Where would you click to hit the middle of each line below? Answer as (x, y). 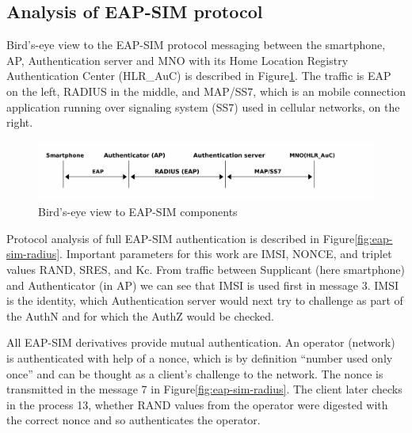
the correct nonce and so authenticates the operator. (134, 420)
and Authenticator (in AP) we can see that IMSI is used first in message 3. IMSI (202, 285)
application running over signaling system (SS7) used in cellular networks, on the (203, 106)
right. (20, 122)
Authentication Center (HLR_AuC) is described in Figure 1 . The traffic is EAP (199, 76)
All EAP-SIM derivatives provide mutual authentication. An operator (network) (201, 342)
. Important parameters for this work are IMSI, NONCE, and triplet (226, 254)
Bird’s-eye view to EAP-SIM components (138, 212)
